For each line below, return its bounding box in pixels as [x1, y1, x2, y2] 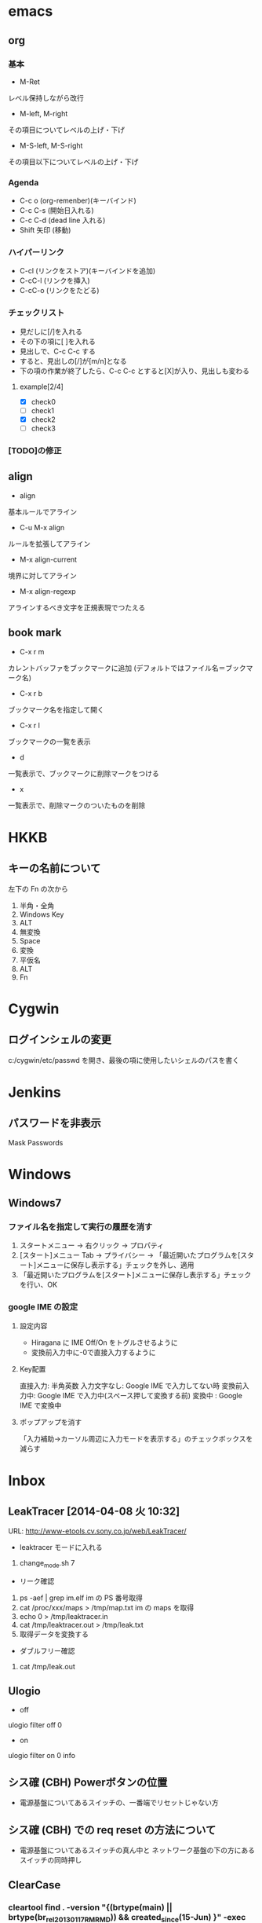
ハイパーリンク [8, 247, 64, 258]
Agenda [8, 177, 39, 188]
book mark [8, 626, 62, 639]
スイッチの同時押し [19, 1855, 82, 1864]
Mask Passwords [8, 1137, 64, 1147]
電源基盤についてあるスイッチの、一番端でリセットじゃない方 [19, 1798, 219, 1808]
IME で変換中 [19, 1401, 62, 1410]
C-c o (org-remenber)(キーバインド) [19, 196, 137, 206]
